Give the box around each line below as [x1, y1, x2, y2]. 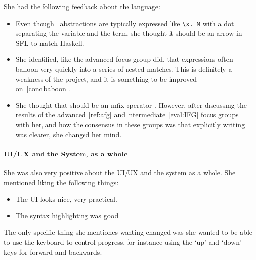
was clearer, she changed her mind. [15, 129, 122, 139]
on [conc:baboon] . [15, 83, 70, 94]
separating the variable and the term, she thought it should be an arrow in [15, 28, 242, 38]
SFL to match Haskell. [15, 37, 84, 48]
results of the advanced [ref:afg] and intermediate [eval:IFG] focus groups [15, 109, 239, 120]
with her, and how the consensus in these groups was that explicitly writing [15, 119, 245, 129]
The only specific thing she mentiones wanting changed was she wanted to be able [4, 227, 252, 237]
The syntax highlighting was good [15, 210, 119, 220]
